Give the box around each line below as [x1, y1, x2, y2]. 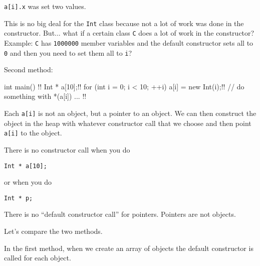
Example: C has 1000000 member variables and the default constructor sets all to [4, 37, 253, 48]
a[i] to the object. [4, 127, 62, 138]
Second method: [4, 64, 53, 75]
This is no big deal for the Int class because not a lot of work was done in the [4, 18, 244, 28]
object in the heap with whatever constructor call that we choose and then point [4, 117, 251, 128]
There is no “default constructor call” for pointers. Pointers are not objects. [4, 209, 236, 219]
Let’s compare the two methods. [4, 226, 103, 236]
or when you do [4, 177, 52, 187]
